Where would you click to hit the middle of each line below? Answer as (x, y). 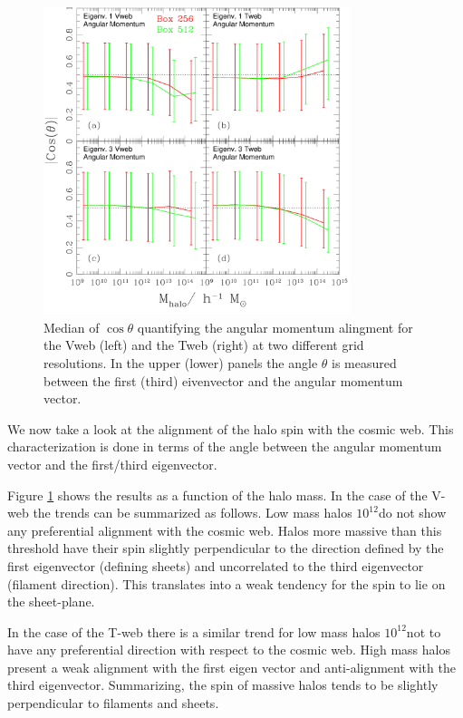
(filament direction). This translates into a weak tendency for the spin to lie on (227, 583)
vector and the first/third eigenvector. (112, 464)
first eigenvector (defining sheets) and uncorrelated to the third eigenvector (216, 565)
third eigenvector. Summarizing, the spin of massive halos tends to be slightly (223, 685)
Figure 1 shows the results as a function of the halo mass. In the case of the (217, 495)
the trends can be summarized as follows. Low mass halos (193, 513)
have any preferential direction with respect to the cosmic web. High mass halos (229, 650)
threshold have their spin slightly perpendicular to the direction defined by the (226, 548)
